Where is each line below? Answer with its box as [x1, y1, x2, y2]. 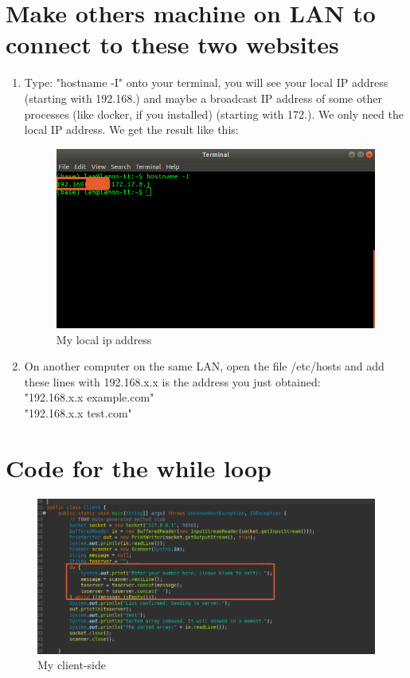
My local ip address [56, 331, 152, 347]
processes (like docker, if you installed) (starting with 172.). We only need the [24, 105, 404, 122]
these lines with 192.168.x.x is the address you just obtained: [24, 373, 321, 390]
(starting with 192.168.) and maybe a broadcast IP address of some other [24, 89, 382, 106]
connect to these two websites [6, 28, 339, 61]
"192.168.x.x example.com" [24, 389, 154, 406]
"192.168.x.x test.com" [24, 404, 132, 421]
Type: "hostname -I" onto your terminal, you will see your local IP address [24, 74, 389, 91]
